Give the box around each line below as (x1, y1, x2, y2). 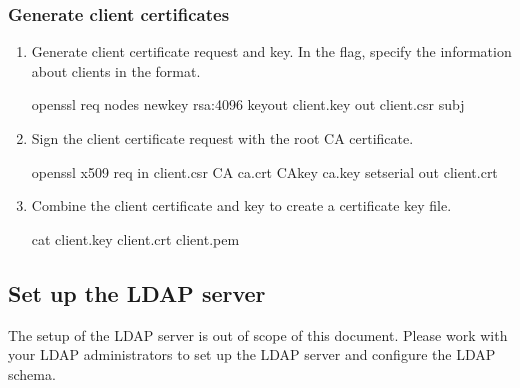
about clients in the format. (31, 60, 201, 81)
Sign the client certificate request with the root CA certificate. (31, 128, 414, 148)
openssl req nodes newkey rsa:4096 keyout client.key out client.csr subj (31, 94, 465, 115)
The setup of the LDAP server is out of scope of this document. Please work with (8, 324, 508, 345)
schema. (8, 363, 56, 384)
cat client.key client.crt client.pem (31, 228, 240, 249)
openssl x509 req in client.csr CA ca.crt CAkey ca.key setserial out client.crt (31, 161, 498, 182)
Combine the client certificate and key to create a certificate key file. (31, 195, 452, 216)
